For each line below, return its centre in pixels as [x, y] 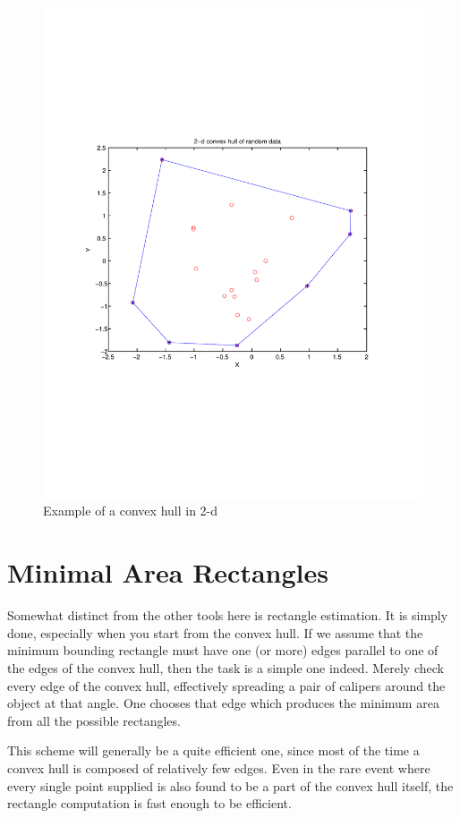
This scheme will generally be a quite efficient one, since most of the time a [213, 750]
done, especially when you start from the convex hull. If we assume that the [215, 632]
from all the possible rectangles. [94, 720]
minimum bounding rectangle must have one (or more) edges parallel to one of [223, 650]
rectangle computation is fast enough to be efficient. [149, 803]
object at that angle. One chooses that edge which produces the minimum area [223, 703]
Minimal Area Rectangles [168, 572]
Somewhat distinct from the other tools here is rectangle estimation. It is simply [228, 615]
